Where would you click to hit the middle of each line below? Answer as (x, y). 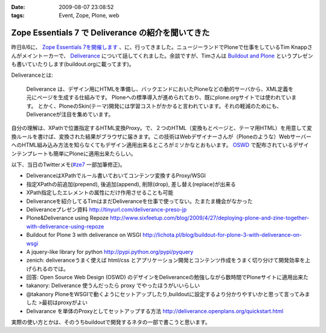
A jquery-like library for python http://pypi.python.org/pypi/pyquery (110, 251)
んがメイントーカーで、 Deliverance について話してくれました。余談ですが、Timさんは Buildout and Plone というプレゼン (162, 56)
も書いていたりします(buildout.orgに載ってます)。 (73, 64)
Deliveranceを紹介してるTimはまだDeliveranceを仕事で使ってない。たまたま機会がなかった (139, 201)
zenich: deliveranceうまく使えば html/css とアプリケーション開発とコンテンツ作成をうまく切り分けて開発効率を (166, 260)
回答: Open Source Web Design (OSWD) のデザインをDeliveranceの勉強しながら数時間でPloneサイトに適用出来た (168, 277)
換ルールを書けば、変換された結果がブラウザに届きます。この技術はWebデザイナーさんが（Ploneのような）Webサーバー (161, 137)
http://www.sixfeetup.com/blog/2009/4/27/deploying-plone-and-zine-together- (209, 218)
